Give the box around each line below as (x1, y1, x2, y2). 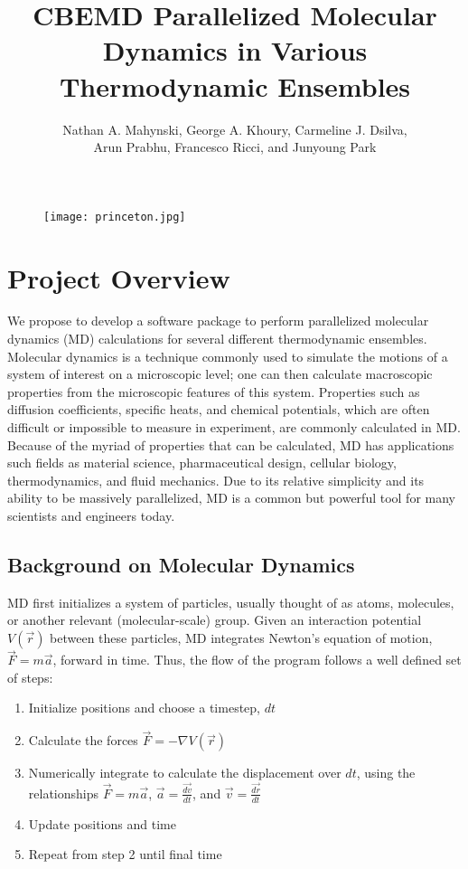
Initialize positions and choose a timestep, (28, 698, 260, 717)
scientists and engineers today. (7, 506, 175, 524)
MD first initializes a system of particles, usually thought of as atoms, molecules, (7, 592, 454, 611)
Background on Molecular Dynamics (7, 550, 355, 578)
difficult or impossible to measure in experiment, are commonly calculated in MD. (7, 418, 461, 437)
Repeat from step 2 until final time (28, 845, 222, 864)
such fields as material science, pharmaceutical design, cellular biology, (7, 453, 397, 472)
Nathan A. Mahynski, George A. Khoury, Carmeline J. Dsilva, (62, 119, 407, 138)
